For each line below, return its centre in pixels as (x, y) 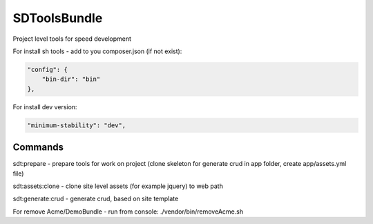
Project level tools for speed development (72, 39)
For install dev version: (45, 106)
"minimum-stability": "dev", (77, 125)
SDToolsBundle (58, 18)
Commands (38, 148)
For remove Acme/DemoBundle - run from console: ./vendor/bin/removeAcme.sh (128, 212)
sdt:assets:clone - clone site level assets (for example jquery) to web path (118, 186)
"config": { (48, 69)
